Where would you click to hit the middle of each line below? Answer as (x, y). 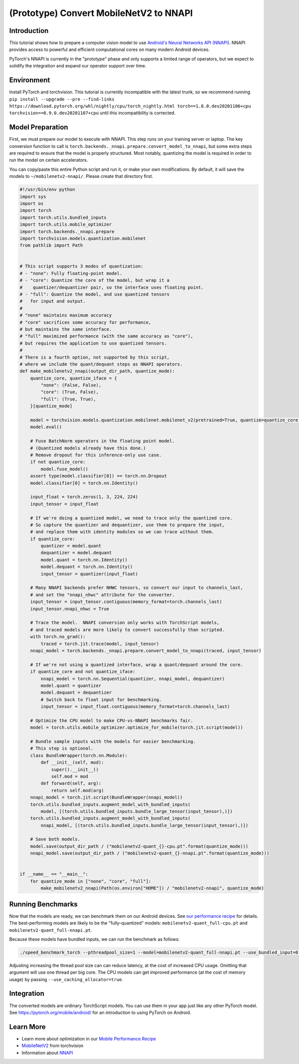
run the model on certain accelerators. (49, 160)
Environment (30, 80)
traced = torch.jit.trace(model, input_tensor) (100, 644)
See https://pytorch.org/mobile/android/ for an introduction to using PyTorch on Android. (100, 1012)
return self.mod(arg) (77, 790)
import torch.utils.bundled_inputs (63, 217)
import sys (33, 196)
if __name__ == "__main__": (54, 874)
